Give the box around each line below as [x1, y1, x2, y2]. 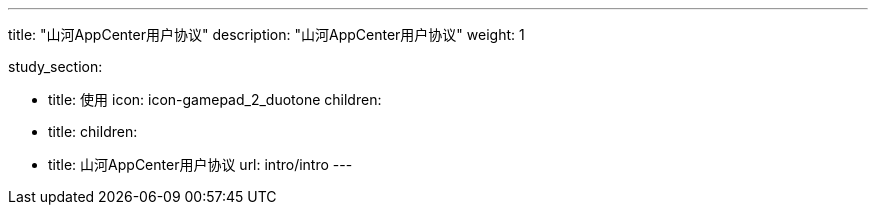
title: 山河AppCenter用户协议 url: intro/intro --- [48, 156, 353, 173]
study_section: [8, 58, 103, 75]
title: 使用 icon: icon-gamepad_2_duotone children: [48, 91, 382, 108]
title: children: [48, 123, 138, 140]
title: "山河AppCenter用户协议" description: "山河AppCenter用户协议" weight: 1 [8, 26, 525, 43]
